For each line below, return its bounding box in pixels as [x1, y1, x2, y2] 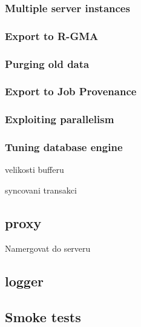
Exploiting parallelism [5, 112, 114, 127]
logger [5, 271, 44, 290]
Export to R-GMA [5, 28, 99, 43]
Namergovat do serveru [5, 241, 91, 254]
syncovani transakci [5, 184, 77, 197]
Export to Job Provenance [5, 84, 137, 99]
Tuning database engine [5, 140, 123, 155]
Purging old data [5, 56, 90, 71]
